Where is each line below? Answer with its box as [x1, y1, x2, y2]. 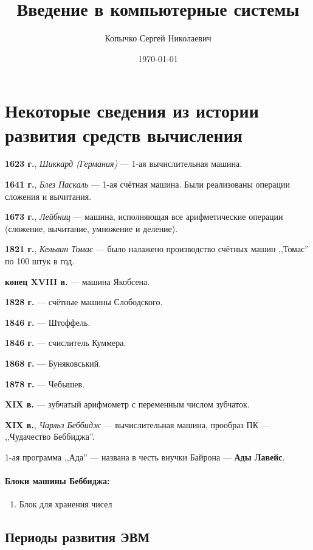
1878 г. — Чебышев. [5, 377, 85, 390]
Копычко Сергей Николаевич [105, 32, 212, 44]
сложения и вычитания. [5, 189, 92, 202]
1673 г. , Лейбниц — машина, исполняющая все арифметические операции [5, 210, 283, 223]
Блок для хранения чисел [19, 498, 112, 510]
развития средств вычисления [5, 122, 242, 147]
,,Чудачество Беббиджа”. [5, 430, 95, 443]
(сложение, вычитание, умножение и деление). [5, 222, 178, 234]
